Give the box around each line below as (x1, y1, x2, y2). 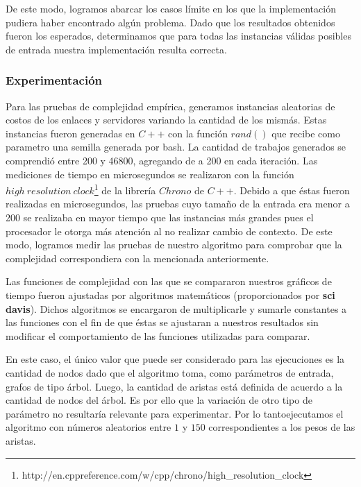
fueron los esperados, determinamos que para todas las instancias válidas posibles (6, 28, 351, 43)
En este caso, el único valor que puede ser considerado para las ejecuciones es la (6, 352, 345, 366)
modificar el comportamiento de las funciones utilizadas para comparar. (6, 328, 310, 343)
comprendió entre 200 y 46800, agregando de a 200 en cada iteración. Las (6, 153, 318, 167)
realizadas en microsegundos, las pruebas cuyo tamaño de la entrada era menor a (6, 196, 350, 211)
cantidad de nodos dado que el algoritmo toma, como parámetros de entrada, (6, 365, 334, 379)
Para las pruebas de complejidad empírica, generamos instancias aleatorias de (6, 99, 335, 113)
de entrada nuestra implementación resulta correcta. (6, 42, 227, 56)
